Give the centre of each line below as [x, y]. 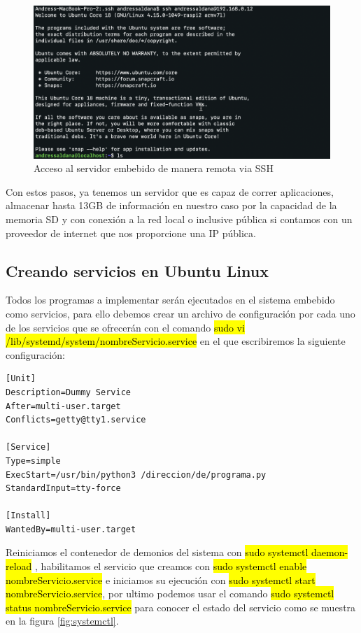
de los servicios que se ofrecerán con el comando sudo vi [125, 327]
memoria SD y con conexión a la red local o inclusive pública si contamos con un [179, 219]
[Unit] [21, 379]
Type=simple [33, 461]
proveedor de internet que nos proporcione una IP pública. [131, 233]
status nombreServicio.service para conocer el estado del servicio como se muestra [181, 607]
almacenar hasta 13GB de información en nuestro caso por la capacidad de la [171, 205]
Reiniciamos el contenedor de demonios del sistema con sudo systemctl [157, 552]
